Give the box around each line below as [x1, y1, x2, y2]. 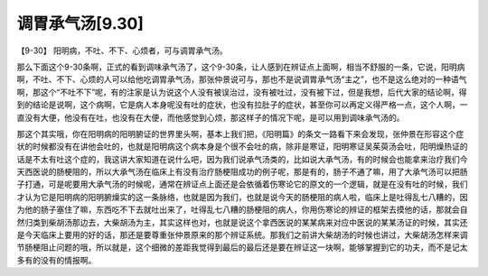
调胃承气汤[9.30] [16, 14, 145, 33]
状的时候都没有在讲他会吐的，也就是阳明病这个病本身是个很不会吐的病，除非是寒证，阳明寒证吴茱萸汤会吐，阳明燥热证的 [16, 141, 468, 152]
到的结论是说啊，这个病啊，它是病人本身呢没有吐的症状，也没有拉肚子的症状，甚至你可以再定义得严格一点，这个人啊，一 [16, 99, 468, 110]
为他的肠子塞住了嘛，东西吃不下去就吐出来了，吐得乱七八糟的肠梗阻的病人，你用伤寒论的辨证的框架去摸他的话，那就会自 [16, 204, 468, 216]
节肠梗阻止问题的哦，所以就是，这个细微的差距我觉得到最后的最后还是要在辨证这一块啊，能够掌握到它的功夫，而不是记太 [16, 242, 468, 253]
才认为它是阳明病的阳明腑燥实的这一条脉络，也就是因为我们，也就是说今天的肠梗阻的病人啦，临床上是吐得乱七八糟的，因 [16, 191, 468, 202]
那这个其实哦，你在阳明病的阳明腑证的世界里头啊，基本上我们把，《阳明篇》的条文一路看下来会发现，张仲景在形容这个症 [16, 128, 465, 139]
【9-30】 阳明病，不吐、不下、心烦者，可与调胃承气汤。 [16, 45, 228, 56]
